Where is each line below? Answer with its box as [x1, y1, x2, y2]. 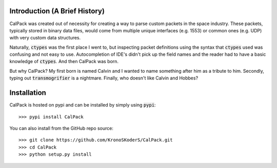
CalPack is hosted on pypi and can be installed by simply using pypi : [9, 102, 156, 108]
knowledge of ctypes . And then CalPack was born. [9, 58, 119, 65]
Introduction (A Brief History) [9, 7, 105, 15]
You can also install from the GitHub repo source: [9, 125, 114, 131]
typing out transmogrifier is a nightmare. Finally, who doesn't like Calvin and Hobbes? [9, 75, 199, 81]
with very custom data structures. [9, 35, 81, 41]
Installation [9, 89, 46, 97]
